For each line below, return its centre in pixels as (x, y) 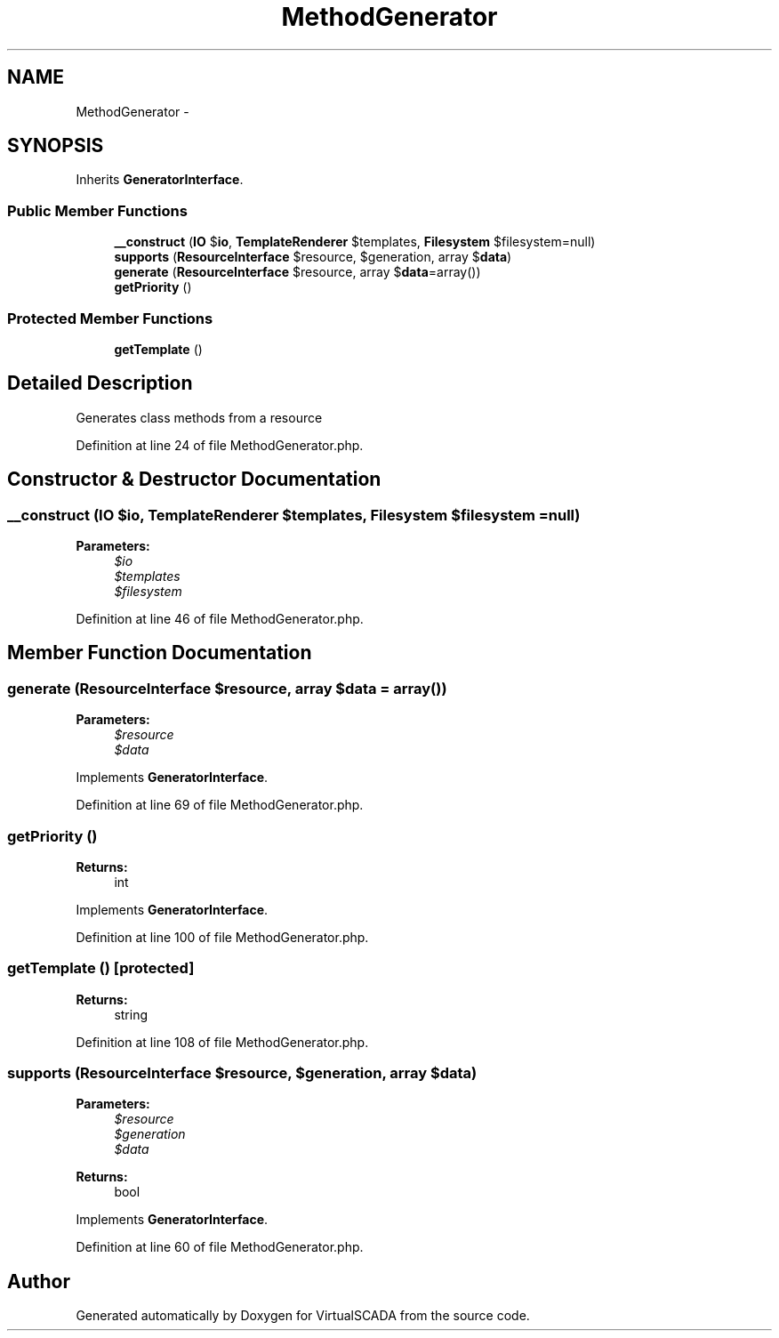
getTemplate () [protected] (101, 968)
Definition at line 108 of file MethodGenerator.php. (222, 1042)
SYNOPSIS (56, 146)
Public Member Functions (97, 210)
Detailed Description (100, 383)
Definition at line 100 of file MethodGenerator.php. (222, 937)
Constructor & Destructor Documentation (194, 480)
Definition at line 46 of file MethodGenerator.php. (220, 619)
